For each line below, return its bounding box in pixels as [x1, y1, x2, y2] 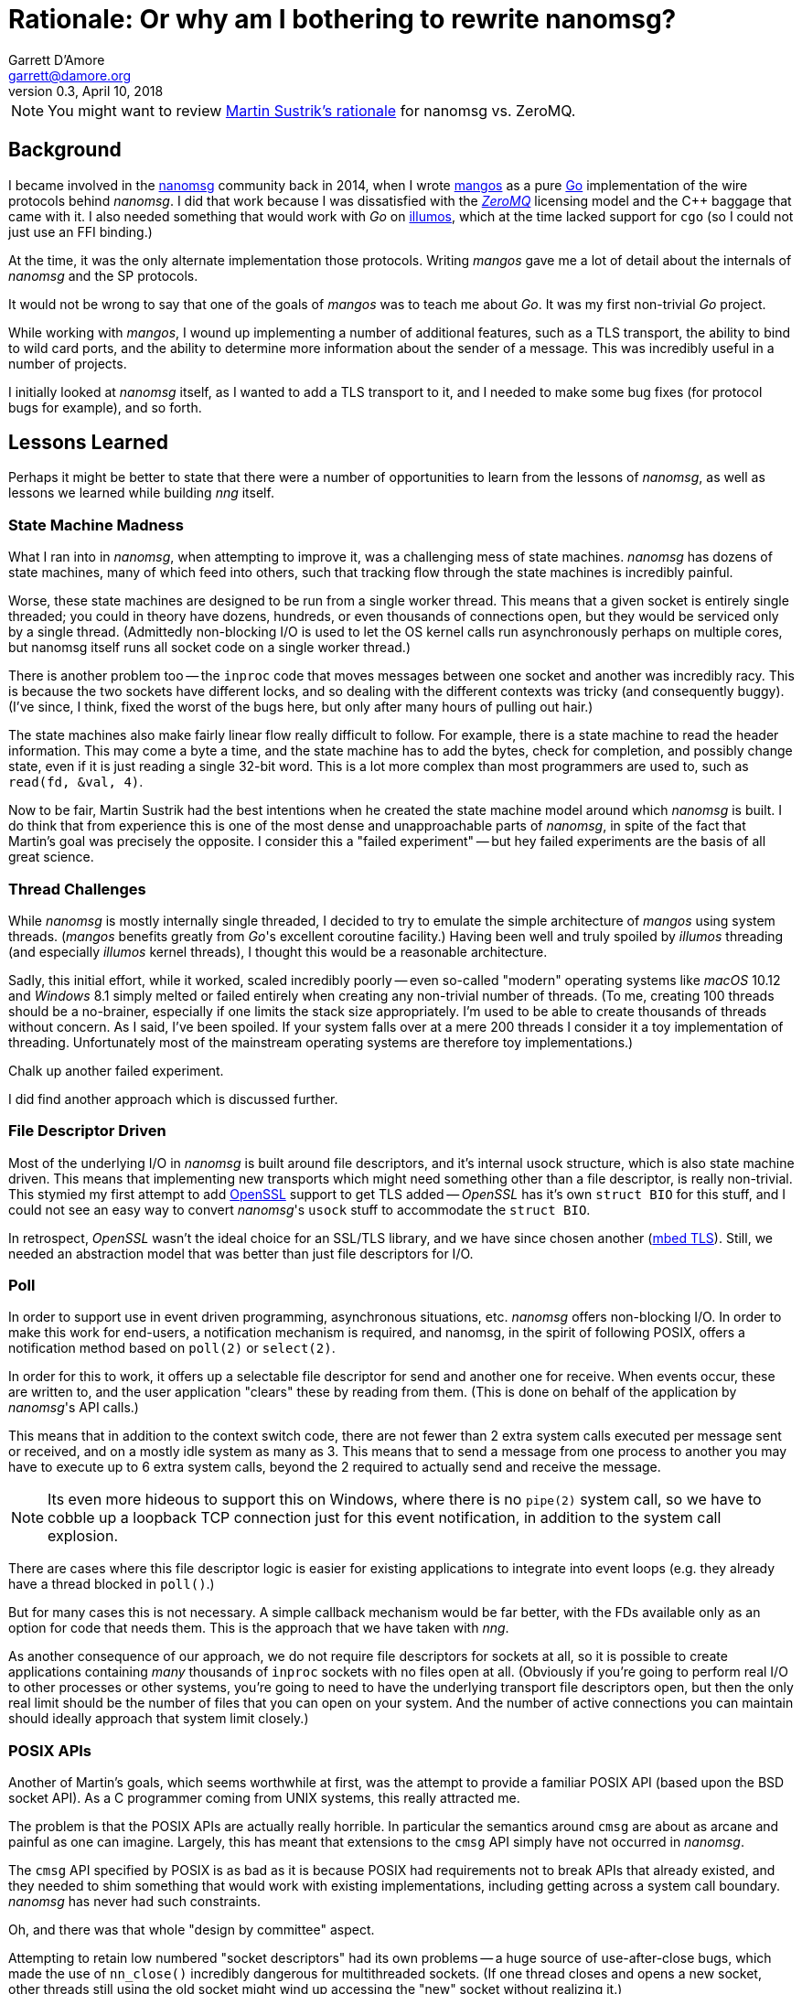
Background [8, 138, 122, 162]
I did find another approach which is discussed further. [8, 1090, 338, 1107]
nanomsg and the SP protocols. [8, 267, 198, 284]
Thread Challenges [8, 879, 146, 898]
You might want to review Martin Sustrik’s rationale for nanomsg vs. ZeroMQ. [48, 101, 576, 120]
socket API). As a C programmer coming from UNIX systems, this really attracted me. [8, 1790, 520, 1806]
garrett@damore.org [8, 67, 132, 83]
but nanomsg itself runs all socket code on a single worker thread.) [8, 639, 411, 656]
